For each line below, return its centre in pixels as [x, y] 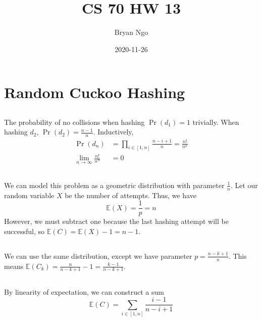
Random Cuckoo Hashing [95, 92]
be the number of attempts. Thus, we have [130, 195]
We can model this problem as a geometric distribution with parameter [114, 185]
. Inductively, [113, 132]
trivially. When [216, 122]
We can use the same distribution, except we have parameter [98, 256]
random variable [29, 195]
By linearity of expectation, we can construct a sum [84, 291]
